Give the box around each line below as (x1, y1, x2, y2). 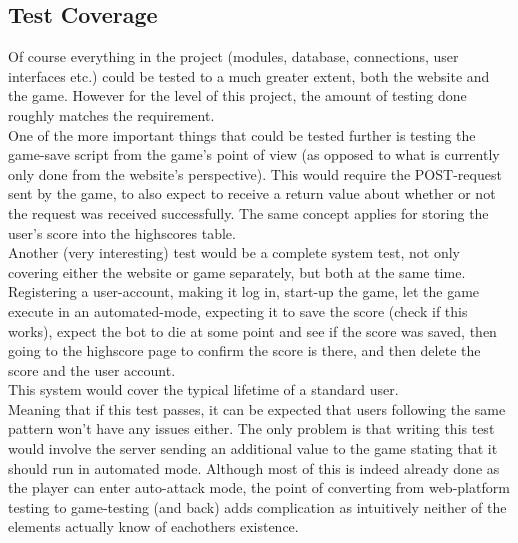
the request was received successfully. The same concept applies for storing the (8, 202, 489, 223)
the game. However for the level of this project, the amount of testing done (8, 85, 467, 106)
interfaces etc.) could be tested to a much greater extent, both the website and (8, 65, 490, 86)
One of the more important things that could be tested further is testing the (8, 124, 476, 145)
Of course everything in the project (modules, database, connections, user (8, 46, 459, 67)
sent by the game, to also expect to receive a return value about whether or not (8, 183, 496, 204)
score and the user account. (8, 359, 176, 380)
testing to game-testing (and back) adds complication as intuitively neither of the (8, 496, 507, 517)
